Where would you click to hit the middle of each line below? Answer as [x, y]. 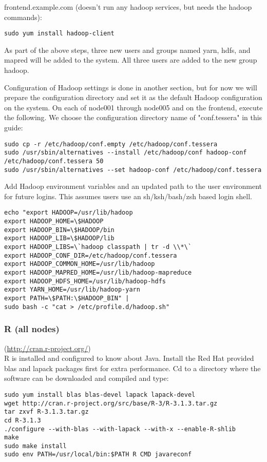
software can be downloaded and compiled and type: [87, 378]
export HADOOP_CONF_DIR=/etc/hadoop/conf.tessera [91, 255]
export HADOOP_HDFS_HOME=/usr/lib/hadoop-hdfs [85, 281]
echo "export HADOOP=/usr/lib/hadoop [69, 213]
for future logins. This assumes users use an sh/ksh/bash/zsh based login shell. [128, 196]
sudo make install [35, 446]
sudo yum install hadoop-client [59, 34]
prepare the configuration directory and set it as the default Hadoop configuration [133, 97]
